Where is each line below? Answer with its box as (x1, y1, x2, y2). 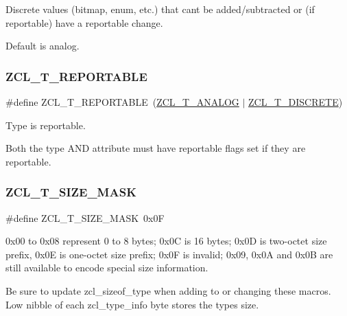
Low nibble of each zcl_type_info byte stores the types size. (5, 297, 259, 311)
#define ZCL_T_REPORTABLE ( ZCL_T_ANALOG (5, 95, 239, 109)
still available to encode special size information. (5, 260, 208, 275)
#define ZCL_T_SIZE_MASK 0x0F (5, 210, 165, 225)
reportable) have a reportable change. (5, 15, 163, 30)
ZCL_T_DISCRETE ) (248, 95, 343, 109)
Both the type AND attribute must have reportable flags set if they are (5, 141, 306, 155)
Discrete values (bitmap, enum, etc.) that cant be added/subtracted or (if (5, 2, 315, 16)
